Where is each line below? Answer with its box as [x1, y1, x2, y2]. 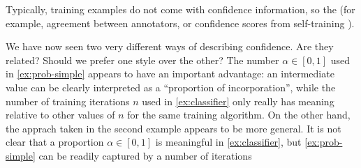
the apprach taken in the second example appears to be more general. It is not [6, 121, 341, 135]
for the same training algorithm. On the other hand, [127, 107, 351, 122]
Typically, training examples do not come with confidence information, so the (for [6, 2, 355, 16]
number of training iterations [6, 93, 130, 108]
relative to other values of [6, 107, 115, 122]
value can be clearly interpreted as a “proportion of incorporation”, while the [6, 79, 336, 94]
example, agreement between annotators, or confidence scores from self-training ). [6, 15, 355, 30]
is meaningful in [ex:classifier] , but [155, 135, 302, 149]
